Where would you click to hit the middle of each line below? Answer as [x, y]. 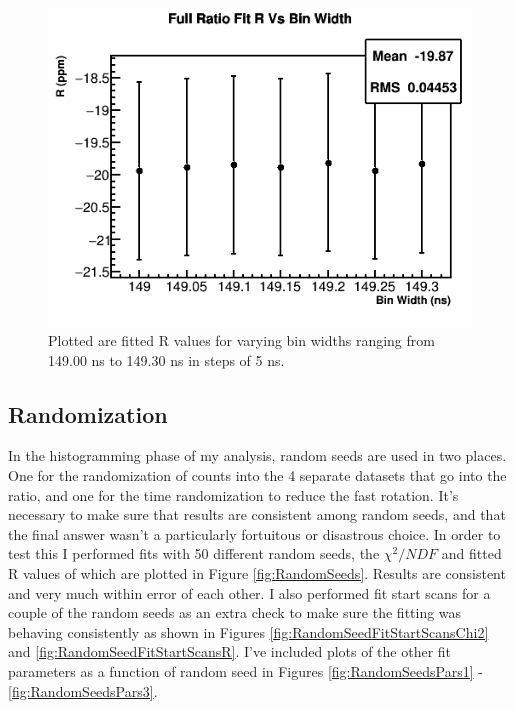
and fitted [471, 553]
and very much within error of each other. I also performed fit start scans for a [249, 592]
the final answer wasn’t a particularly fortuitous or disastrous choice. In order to [254, 533]
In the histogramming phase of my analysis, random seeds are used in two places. [257, 455]
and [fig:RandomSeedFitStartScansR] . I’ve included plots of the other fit [230, 651]
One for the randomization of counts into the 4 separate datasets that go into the [257, 475]
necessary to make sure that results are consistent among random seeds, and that [257, 514]
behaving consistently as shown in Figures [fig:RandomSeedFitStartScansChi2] [248, 631]
